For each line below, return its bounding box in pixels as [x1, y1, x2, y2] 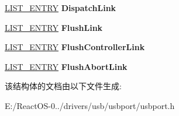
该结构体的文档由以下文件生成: [5, 80, 122, 92]
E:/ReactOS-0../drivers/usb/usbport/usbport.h [5, 99, 175, 111]
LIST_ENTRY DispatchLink [5, 2, 116, 13]
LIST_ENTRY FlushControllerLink [5, 41, 145, 53]
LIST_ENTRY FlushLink [5, 21, 103, 33]
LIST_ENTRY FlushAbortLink [5, 60, 128, 72]
